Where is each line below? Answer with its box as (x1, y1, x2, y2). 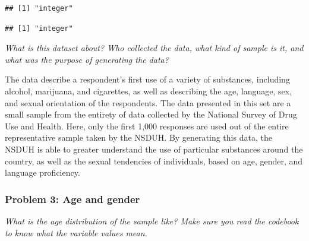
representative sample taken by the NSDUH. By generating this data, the (5, 131, 272, 144)
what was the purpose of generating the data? (5, 53, 169, 65)
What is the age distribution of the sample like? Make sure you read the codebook (5, 214, 299, 227)
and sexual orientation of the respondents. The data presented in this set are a (5, 96, 291, 109)
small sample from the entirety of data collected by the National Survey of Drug (5, 108, 297, 120)
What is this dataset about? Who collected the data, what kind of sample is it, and (5, 42, 304, 54)
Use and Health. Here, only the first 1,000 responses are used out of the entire (5, 119, 289, 132)
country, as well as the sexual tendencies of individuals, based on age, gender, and (5, 154, 303, 167)
